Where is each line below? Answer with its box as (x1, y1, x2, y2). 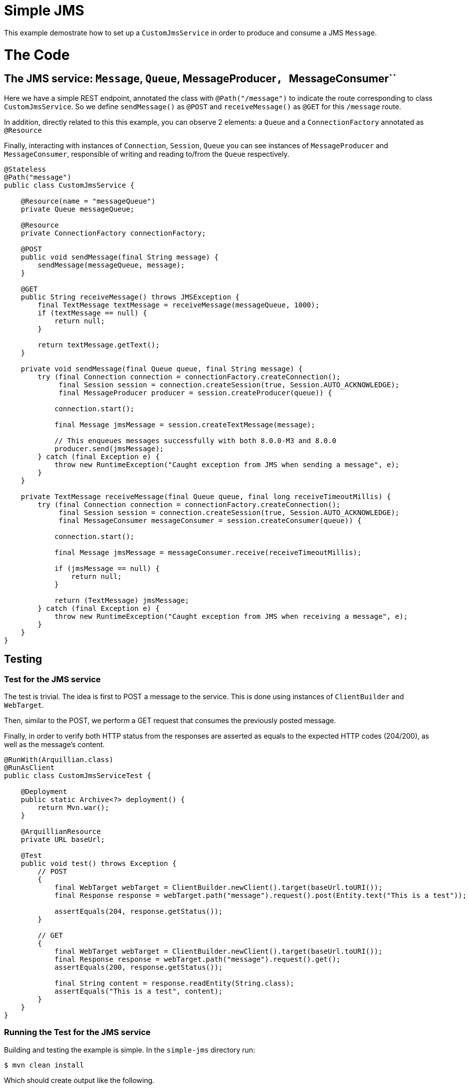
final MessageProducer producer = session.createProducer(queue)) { (58, 388, 332, 397)
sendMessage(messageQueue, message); (37, 261, 185, 269)
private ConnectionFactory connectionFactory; (20, 229, 206, 237)
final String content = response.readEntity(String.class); (54, 979, 294, 987)
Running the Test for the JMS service (4, 1027, 151, 1038)
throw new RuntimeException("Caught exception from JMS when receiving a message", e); (54, 612, 408, 620)
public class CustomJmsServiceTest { (4, 771, 152, 780)
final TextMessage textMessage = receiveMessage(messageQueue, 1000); (37, 300, 320, 309)
